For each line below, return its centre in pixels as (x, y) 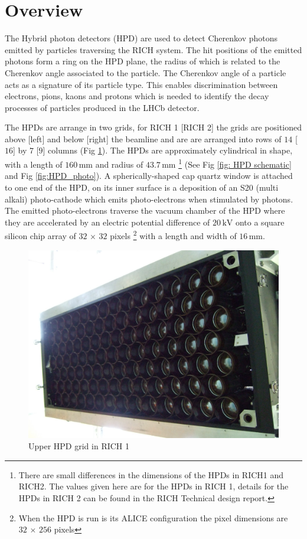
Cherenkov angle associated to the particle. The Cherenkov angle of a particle (146, 72)
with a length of (34, 164)
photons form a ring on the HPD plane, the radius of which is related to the (143, 61)
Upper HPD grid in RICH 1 (79, 446)
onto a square (260, 222)
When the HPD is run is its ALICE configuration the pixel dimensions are (153, 517)
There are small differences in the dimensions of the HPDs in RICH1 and (151, 474)
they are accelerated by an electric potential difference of (107, 222)
